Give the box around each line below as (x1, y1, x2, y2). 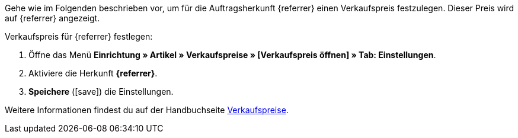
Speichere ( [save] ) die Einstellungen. (28, 86, 174, 97)
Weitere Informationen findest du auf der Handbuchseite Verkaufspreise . (5, 105, 289, 115)
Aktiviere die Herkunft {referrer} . (28, 68, 158, 78)
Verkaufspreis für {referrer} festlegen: (5, 31, 153, 41)
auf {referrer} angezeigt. (5, 13, 100, 23)
